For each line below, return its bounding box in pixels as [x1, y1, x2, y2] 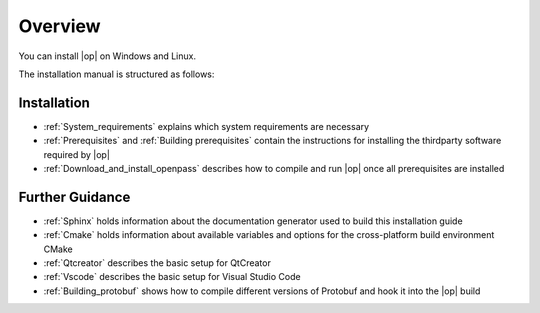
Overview [18, 15, 101, 37]
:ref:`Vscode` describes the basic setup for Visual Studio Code [43, 271, 301, 283]
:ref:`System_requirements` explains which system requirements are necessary [43, 120, 370, 132]
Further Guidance [18, 188, 131, 205]
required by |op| [43, 148, 110, 160]
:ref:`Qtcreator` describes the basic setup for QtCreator [43, 257, 272, 269]
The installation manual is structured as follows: [18, 68, 215, 80]
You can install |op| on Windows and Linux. [18, 50, 197, 62]
